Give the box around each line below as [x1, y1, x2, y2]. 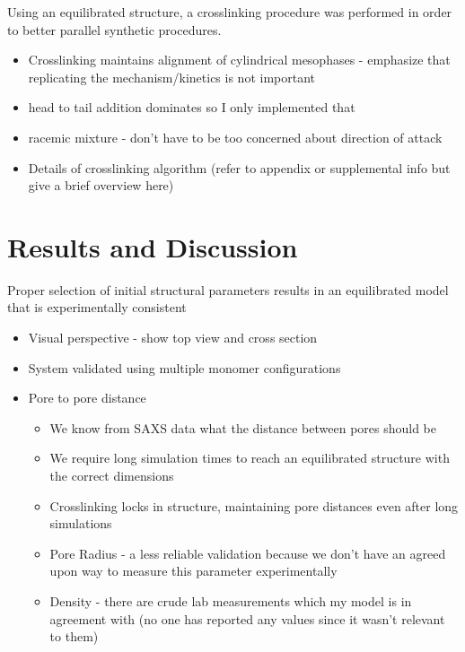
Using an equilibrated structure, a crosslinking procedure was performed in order [7, 3, 452, 21]
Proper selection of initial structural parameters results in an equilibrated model [7, 280, 449, 299]
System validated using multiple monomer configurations [28, 358, 341, 377]
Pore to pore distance [28, 388, 146, 407]
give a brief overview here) [28, 176, 174, 195]
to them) [49, 627, 99, 646]
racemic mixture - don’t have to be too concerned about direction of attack [28, 127, 443, 146]
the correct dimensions [49, 466, 174, 485]
